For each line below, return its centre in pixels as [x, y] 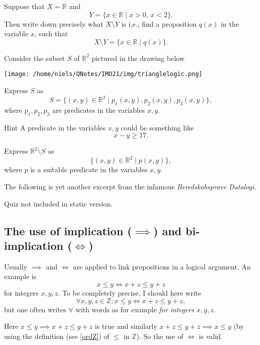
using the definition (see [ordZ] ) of [57, 336]
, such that [51, 33]
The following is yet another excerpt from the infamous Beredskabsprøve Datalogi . [130, 186]
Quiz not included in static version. [58, 203]
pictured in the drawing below [138, 58]
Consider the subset [35, 58]
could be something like [157, 127]
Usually [16, 266]
